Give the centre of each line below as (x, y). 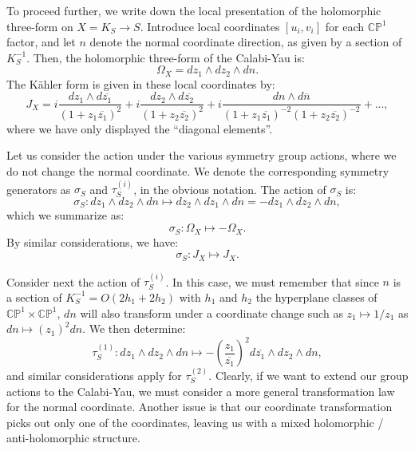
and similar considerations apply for (94, 376)
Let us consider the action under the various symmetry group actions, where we (202, 155)
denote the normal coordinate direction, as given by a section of (246, 42)
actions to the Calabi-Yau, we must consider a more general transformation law (201, 391)
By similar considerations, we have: (93, 241)
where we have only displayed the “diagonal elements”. (140, 128)
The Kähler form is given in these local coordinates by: (141, 83)
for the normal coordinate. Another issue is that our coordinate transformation (200, 407)
